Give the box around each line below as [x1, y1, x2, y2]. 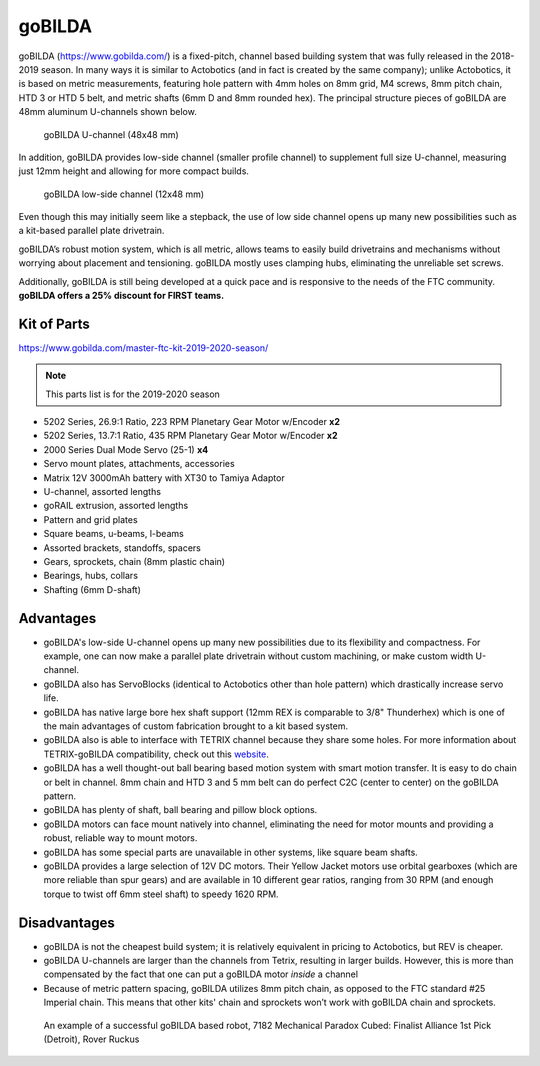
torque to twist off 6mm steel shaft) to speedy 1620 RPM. [43, 888, 279, 900]
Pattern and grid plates [43, 513, 139, 525]
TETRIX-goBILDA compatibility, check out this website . [43, 748, 270, 760]
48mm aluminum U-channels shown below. [18, 106, 197, 118]
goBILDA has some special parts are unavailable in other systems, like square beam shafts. [43, 846, 419, 858]
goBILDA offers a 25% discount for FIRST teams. [18, 290, 225, 302]
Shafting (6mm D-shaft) [43, 583, 142, 595]
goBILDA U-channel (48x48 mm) [43, 128, 179, 140]
